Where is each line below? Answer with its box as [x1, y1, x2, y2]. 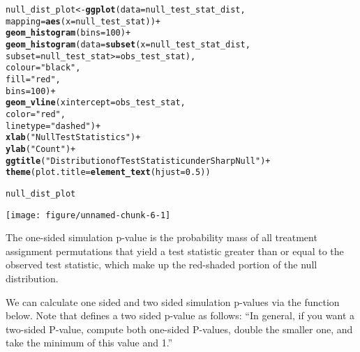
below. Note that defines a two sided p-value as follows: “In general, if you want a [6, 308, 355, 323]
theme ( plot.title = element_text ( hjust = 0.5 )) [6, 167, 211, 178]
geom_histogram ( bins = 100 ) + [6, 28, 131, 38]
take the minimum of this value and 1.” [6, 335, 173, 350]
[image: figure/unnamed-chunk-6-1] [6, 210, 171, 220]
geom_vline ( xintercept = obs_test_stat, [6, 98, 186, 108]
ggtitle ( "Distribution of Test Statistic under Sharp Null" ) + [6, 155, 271, 166]
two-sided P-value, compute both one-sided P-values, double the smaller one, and [6, 321, 353, 336]
